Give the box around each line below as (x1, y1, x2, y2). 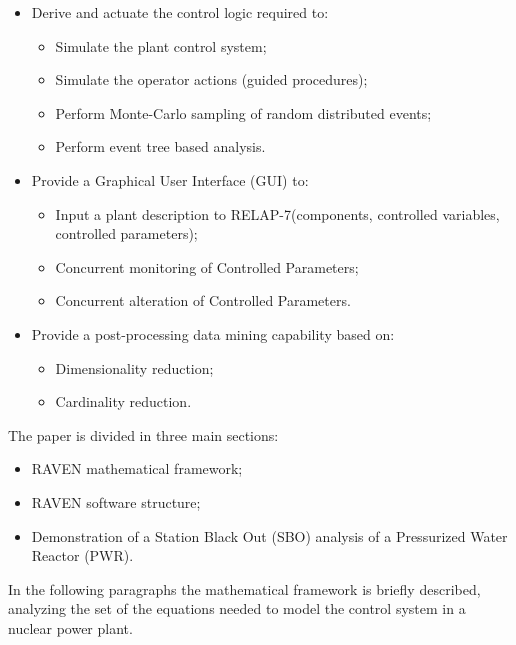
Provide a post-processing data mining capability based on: (31, 323, 395, 344)
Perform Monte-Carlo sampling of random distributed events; (55, 102, 432, 123)
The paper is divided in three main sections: (8, 424, 279, 445)
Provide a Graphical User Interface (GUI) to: (31, 169, 309, 190)
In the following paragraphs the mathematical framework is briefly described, (8, 578, 481, 599)
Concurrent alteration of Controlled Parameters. (55, 290, 351, 311)
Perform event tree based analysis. (55, 136, 266, 157)
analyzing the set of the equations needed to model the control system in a (8, 598, 466, 619)
